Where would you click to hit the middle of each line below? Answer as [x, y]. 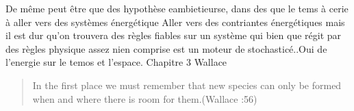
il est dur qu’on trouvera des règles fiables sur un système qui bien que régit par [174, 35]
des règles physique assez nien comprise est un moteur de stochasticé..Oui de [166, 48]
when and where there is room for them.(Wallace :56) [145, 98]
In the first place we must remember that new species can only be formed [187, 85]
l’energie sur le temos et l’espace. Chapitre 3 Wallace [116, 62]
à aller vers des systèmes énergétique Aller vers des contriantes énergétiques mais [175, 22]
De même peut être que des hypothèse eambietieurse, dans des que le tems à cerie [177, 8]
